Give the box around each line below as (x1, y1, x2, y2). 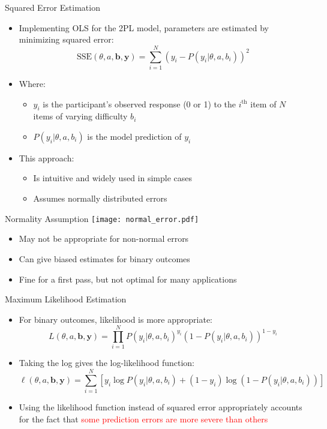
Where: (19, 77, 46, 89)
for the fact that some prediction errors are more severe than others (19, 412, 268, 425)
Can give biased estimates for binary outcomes (19, 252, 190, 265)
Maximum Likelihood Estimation (5, 293, 127, 305)
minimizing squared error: (19, 33, 114, 46)
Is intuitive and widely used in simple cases (33, 172, 193, 184)
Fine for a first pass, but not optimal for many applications (19, 272, 237, 285)
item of (250, 97, 277, 110)
